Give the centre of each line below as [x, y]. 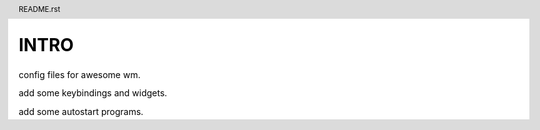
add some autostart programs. [81, 111]
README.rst [39, 9]
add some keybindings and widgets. [93, 93]
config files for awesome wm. [79, 74]
